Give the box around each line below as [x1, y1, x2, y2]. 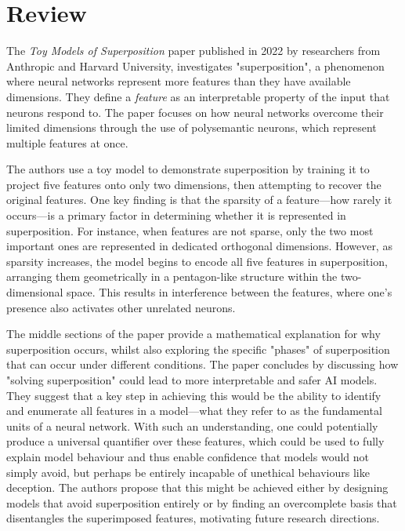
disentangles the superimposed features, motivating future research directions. [6, 510, 380, 526]
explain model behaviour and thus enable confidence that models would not [6, 448, 370, 464]
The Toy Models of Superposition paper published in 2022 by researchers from [6, 42, 381, 59]
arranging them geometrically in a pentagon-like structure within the [6, 268, 338, 285]
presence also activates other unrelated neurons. [6, 299, 236, 315]
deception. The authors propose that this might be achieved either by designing [6, 479, 389, 496]
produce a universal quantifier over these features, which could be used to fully [6, 433, 385, 449]
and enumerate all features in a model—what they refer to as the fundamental [6, 402, 382, 419]
